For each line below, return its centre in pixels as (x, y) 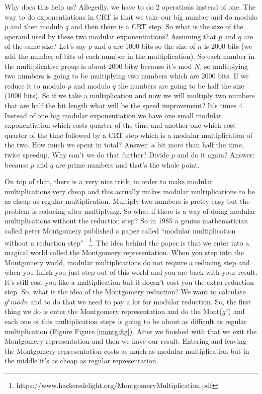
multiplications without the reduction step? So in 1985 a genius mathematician (126, 221)
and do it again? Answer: (216, 154)
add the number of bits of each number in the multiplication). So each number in (130, 56)
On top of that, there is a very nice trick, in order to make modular (109, 181)
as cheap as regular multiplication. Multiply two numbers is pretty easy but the (127, 201)
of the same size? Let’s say (46, 46)
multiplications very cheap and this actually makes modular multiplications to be (130, 191)
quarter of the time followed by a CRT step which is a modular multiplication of (128, 135)
